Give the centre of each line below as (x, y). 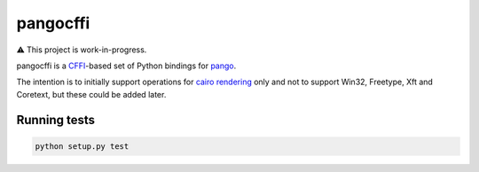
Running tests (56, 120)
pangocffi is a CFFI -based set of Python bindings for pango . (126, 66)
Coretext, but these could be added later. (91, 94)
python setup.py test (82, 146)
